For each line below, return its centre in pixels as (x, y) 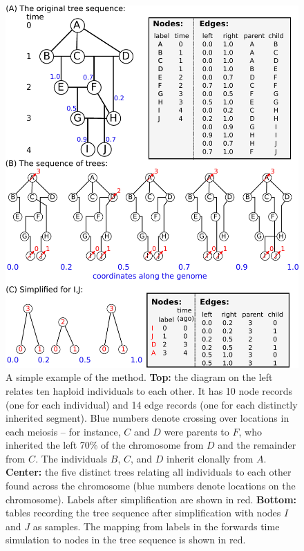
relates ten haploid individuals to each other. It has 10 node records (149, 390)
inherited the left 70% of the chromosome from (105, 445)
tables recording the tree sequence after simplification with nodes (143, 513)
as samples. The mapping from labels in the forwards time (156, 526)
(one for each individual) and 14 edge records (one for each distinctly (152, 404)
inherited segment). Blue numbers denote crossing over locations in (148, 418)
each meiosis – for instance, (63, 431)
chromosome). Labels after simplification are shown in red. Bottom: (151, 499)
